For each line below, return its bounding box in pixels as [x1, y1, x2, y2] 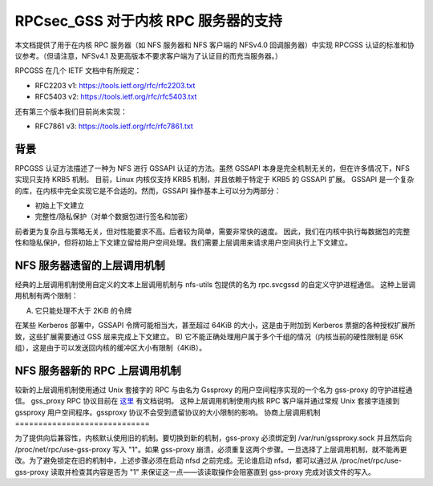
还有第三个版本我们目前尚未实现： [14, 107, 127, 116]
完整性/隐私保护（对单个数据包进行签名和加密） [34, 212, 192, 221]
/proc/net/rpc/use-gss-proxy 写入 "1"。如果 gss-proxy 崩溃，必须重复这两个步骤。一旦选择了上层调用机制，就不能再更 [14, 444, 408, 454]
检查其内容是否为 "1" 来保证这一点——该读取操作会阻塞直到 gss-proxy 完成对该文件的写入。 [71, 467, 376, 476]
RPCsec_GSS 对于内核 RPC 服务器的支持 [14, 12, 283, 30]
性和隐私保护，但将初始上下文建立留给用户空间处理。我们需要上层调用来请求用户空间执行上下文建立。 [14, 237, 352, 248]
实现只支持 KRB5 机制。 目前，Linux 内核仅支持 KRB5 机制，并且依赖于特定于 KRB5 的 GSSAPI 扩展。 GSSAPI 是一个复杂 [14, 175, 415, 184]
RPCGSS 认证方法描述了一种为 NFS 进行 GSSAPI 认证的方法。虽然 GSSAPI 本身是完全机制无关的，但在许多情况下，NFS [14, 163, 411, 172]
